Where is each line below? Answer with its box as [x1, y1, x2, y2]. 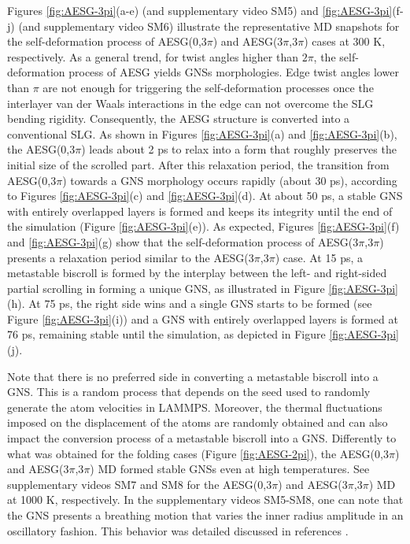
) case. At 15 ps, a [275, 249, 363, 265]
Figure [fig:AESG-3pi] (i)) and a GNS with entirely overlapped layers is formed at [7, 310, 398, 327]
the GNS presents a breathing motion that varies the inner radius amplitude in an [7, 507, 404, 523]
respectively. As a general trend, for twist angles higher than [7, 48, 298, 65]
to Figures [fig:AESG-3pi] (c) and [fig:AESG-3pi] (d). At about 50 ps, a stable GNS [7, 187, 403, 204]
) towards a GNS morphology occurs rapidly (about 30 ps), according [62, 172, 397, 188]
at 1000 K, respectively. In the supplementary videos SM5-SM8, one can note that [7, 491, 404, 508]
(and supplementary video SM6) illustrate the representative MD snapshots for [18, 17, 400, 34]
